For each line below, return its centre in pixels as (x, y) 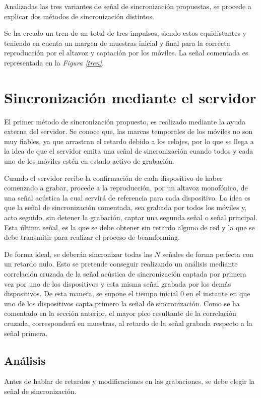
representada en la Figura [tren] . (54, 62)
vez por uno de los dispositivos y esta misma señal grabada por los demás (118, 283)
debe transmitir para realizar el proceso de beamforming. (92, 237)
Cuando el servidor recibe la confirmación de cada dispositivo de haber (113, 178)
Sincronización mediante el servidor (130, 97)
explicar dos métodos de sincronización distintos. (79, 16)
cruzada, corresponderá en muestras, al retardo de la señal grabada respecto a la (128, 323)
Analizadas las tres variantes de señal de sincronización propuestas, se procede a (128, 6)
